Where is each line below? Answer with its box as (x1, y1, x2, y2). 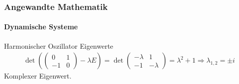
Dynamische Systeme (4, 21, 78, 32)
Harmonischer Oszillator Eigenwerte (4, 40, 113, 51)
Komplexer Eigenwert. (4, 71, 72, 81)
